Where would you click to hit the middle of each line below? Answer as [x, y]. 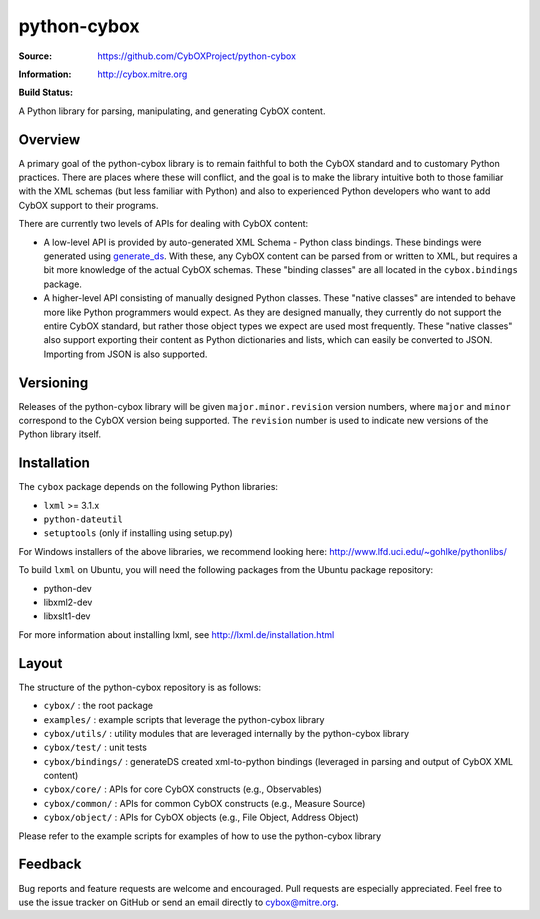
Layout [40, 663]
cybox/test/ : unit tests [95, 747]
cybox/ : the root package [98, 706]
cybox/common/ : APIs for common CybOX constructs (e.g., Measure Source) [204, 803]
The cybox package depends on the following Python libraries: [148, 487]
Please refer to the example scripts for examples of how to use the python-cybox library [200, 836]
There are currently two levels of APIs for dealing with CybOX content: [163, 224]
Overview [49, 139]
